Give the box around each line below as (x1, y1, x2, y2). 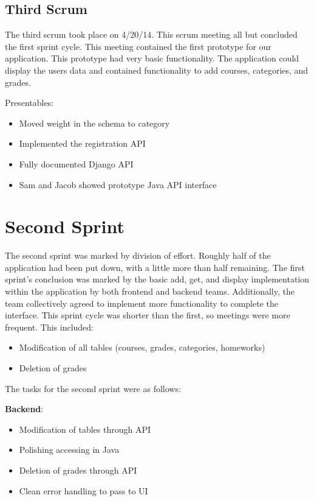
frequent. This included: (5, 320, 94, 333)
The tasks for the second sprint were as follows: (5, 382, 181, 394)
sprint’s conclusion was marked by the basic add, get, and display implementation (5, 273, 310, 286)
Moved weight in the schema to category (19, 116, 170, 129)
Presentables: (5, 96, 54, 109)
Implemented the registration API (19, 137, 146, 150)
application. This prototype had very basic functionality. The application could (5, 52, 299, 65)
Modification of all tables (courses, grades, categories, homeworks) (19, 341, 265, 354)
